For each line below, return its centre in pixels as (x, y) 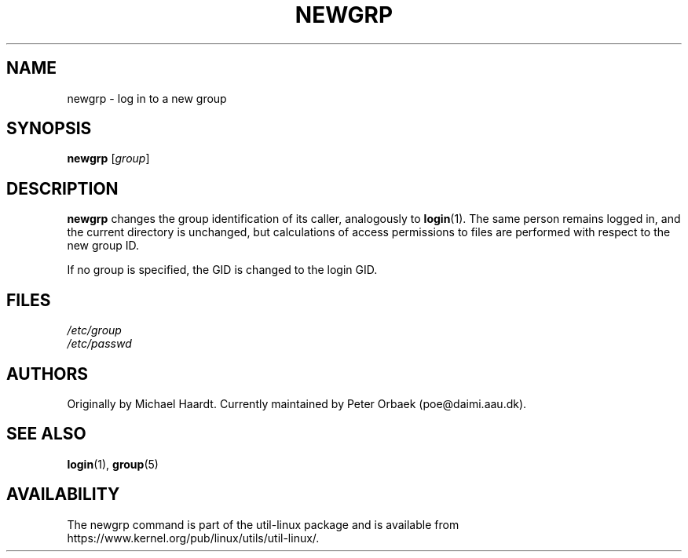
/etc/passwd (99, 344)
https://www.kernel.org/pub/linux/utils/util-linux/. (193, 538)
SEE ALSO (46, 434)
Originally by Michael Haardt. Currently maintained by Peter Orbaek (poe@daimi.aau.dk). (297, 403)
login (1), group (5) (113, 464)
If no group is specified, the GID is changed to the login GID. (222, 270)
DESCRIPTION (62, 188)
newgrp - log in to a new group (147, 98)
